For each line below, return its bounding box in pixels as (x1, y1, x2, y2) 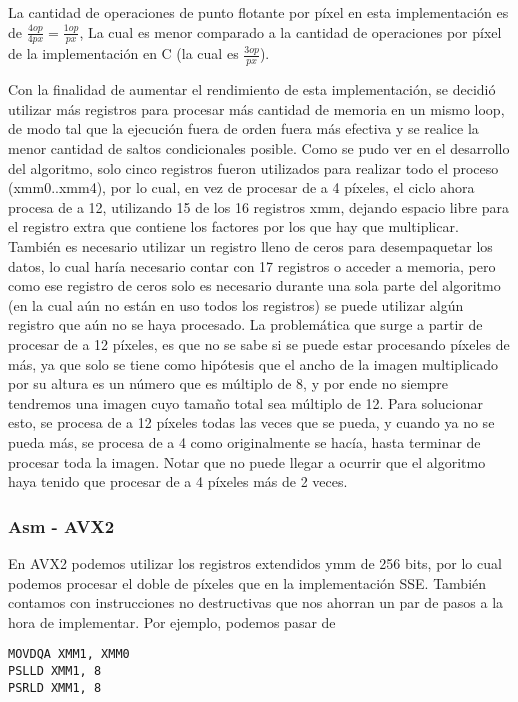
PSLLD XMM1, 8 (8, 663, 102, 678)
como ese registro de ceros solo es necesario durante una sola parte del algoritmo (8, 275, 501, 296)
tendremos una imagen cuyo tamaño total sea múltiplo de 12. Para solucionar (8, 392, 483, 413)
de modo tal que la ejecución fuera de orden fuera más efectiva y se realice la (8, 118, 479, 139)
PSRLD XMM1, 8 (8, 680, 102, 695)
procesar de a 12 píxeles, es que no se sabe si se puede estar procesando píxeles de (8, 333, 510, 354)
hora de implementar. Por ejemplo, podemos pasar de (8, 611, 336, 632)
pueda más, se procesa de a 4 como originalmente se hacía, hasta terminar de (8, 431, 481, 452)
